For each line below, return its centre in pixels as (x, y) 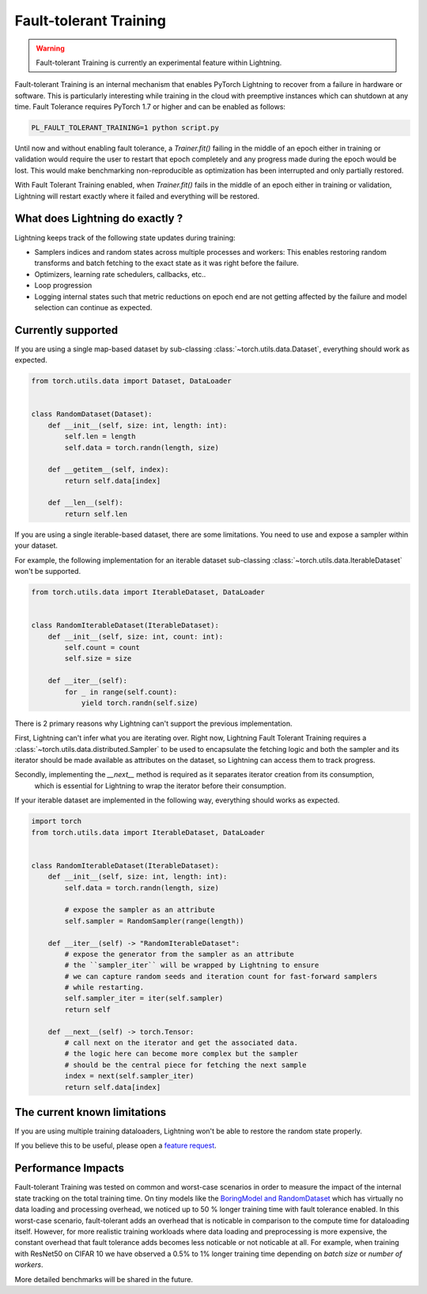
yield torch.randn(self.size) (140, 703)
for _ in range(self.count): (121, 692)
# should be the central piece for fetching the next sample (185, 1065)
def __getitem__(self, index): (108, 470)
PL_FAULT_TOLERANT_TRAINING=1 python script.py (125, 128)
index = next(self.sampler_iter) (129, 1076)
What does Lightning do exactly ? (99, 219)
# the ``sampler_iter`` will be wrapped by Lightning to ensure (192, 965)
